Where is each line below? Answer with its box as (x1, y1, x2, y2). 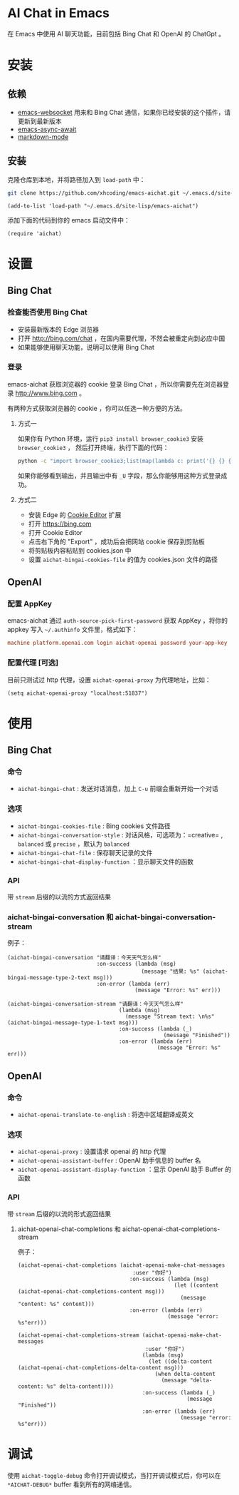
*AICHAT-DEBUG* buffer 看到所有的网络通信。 (7, 1480, 136, 1489)
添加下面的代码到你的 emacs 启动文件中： (7, 215, 130, 224)
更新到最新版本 (17, 116, 62, 126)
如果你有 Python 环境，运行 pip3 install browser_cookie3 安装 (17, 434, 204, 443)
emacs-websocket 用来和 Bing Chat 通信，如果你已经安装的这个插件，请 (17, 108, 231, 116)
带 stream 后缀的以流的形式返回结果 (7, 1209, 112, 1218)
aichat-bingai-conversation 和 (7, 912, 114, 922)
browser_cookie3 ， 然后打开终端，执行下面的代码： (17, 443, 169, 451)
